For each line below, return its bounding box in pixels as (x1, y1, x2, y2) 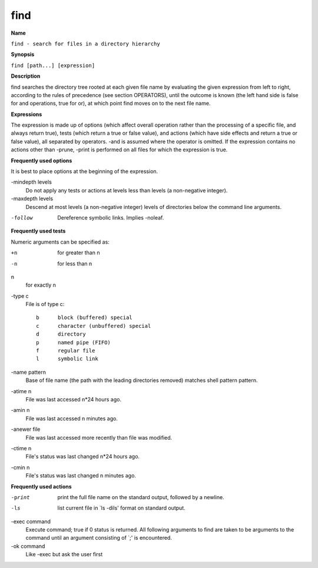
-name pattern (11, 368, 47, 376)
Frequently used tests (11, 227, 66, 235)
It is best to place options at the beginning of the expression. (11, 168, 158, 175)
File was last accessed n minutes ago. (25, 415, 118, 422)
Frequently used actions (11, 483, 72, 490)
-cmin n (11, 464, 30, 471)
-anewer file (11, 426, 41, 433)
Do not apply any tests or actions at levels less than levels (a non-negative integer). (25, 187, 228, 194)
